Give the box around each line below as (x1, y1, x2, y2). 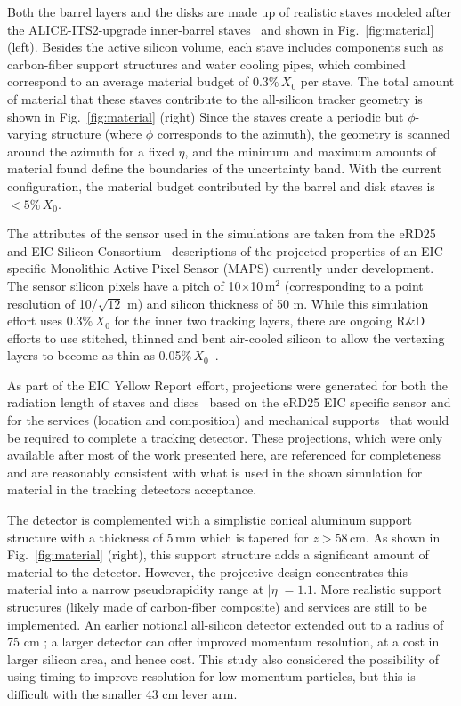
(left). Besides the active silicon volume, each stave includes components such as (7, 37, 444, 56)
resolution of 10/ (7, 293, 98, 312)
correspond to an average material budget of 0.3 (7, 72, 269, 91)
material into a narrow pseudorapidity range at (7, 580, 264, 598)
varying (7, 124, 48, 143)
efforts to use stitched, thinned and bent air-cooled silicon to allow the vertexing (7, 328, 445, 347)
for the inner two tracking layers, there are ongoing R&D (114, 311, 425, 330)
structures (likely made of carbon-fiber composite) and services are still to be (7, 598, 427, 615)
